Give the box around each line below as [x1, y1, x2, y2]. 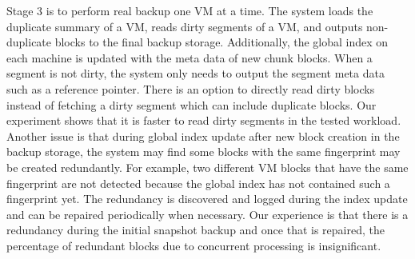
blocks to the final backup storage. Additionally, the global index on [54, 34, 389, 50]
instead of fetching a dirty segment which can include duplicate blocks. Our [6, 96, 377, 113]
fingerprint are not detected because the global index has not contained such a [6, 174, 390, 191]
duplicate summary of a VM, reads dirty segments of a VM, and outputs [6, 18, 363, 34]
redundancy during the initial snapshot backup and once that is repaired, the [6, 221, 385, 238]
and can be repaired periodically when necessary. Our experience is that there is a [6, 205, 409, 222]
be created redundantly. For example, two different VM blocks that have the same [6, 158, 409, 175]
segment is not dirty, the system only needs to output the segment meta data [6, 65, 385, 82]
